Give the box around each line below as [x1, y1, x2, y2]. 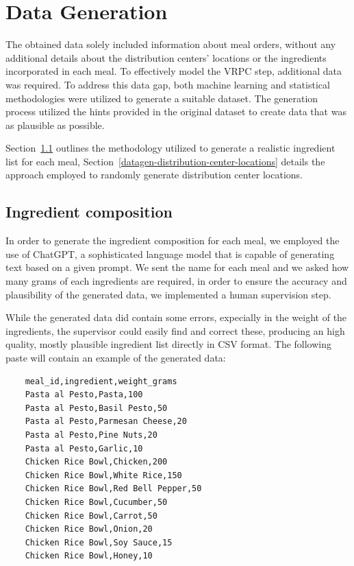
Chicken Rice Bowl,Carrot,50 [25, 510, 157, 521]
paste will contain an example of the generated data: [5, 351, 226, 365]
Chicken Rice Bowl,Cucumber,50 [25, 497, 168, 507]
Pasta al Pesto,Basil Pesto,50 [25, 403, 168, 413]
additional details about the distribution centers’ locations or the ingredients [5, 50, 327, 64]
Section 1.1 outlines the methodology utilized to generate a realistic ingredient [5, 141, 336, 155]
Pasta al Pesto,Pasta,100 [25, 390, 143, 400]
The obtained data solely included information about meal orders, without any [5, 37, 336, 51]
